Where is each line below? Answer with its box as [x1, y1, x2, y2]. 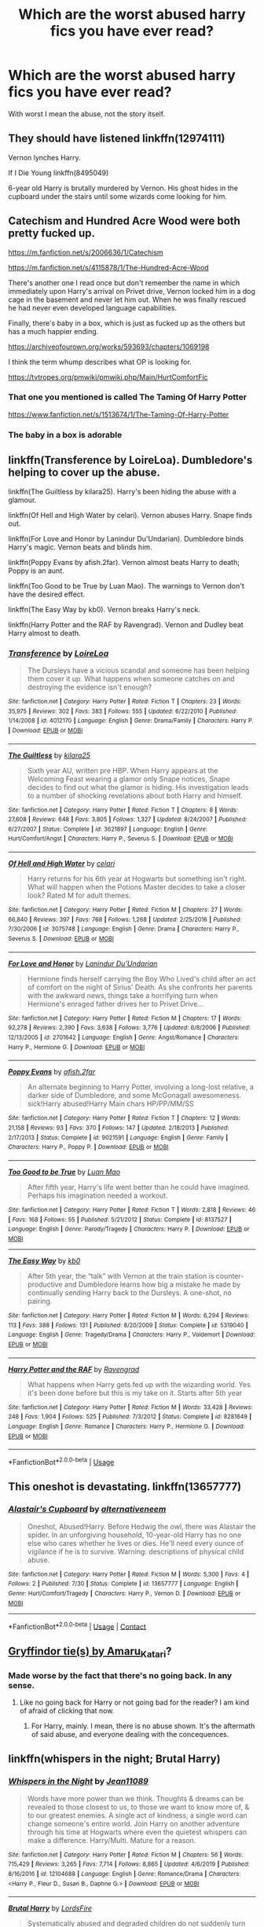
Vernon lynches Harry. [8, 152, 81, 162]
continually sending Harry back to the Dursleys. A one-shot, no [27, 1287, 232, 1298]
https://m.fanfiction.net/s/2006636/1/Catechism [8, 248, 163, 257]
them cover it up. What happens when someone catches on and [27, 674, 235, 683]
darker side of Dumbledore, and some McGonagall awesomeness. [27, 1091, 242, 1100]
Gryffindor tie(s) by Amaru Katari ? [8, 1644, 172, 1660]
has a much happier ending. [8, 326, 99, 336]
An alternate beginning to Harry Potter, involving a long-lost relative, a [27, 1082, 254, 1092]
